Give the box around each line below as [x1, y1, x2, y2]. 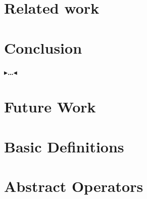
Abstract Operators [4, 176, 143, 196]
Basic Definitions [4, 136, 124, 156]
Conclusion [4, 37, 82, 58]
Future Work [4, 96, 96, 117]
